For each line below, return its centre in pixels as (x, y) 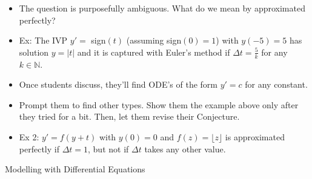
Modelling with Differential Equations (75, 169)
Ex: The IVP (43, 40)
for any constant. (276, 84)
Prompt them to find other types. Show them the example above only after (159, 104)
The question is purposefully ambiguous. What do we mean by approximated (162, 8)
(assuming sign (154, 40)
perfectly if (39, 148)
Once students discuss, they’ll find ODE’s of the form (118, 84)
